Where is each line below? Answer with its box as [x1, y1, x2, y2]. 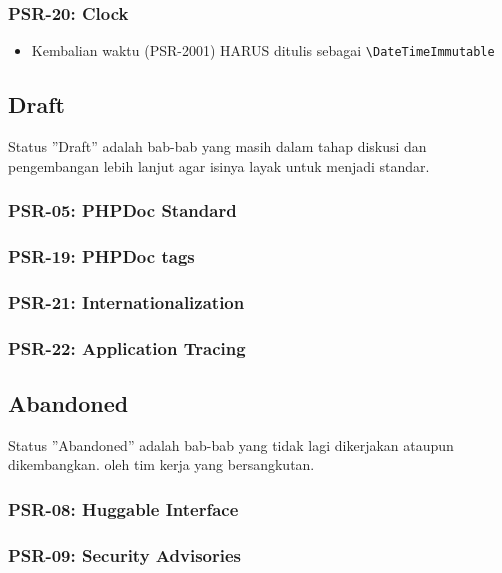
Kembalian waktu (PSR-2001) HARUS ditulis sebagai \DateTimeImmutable [31, 40, 495, 61]
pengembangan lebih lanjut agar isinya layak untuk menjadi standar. [8, 155, 430, 176]
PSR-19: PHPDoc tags [8, 244, 195, 269]
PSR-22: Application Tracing [8, 335, 246, 360]
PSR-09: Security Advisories [8, 542, 241, 567]
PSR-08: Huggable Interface [8, 496, 239, 521]
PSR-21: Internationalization [8, 289, 245, 314]
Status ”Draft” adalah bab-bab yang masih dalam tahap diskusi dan [8, 136, 427, 157]
